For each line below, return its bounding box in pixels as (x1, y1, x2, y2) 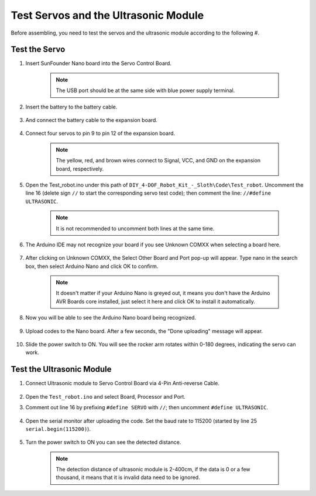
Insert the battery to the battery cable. (25, 103, 118, 110)
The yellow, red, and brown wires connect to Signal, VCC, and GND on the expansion (56, 157, 261, 164)
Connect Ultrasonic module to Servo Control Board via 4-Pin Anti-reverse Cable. (25, 380, 219, 387)
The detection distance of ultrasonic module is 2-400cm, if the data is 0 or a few (56, 466, 251, 473)
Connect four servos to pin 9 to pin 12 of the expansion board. (25, 130, 176, 137)
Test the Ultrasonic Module (11, 364, 112, 375)
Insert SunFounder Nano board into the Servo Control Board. (25, 60, 172, 67)
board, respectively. (56, 165, 104, 172)
